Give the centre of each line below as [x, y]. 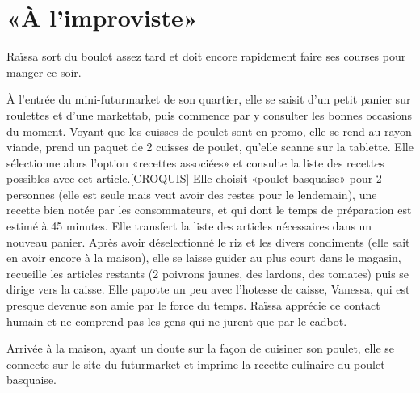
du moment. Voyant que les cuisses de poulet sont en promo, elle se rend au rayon [209, 131]
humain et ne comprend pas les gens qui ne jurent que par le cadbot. [177, 321]
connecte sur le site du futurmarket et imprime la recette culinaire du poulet [196, 363]
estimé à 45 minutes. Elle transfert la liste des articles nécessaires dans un [189, 226]
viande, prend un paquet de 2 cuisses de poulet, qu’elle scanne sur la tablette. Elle [210, 147]
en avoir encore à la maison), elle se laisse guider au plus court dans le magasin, [204, 258]
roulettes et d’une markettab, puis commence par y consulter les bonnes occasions [209, 114]
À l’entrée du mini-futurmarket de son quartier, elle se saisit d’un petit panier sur [209, 99]
